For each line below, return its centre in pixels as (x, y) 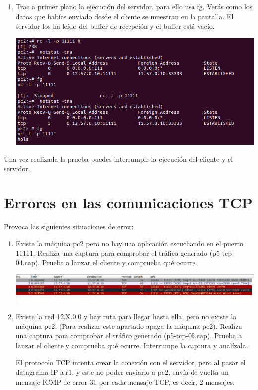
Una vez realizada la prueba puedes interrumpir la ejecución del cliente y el (119, 159)
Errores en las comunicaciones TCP (128, 202)
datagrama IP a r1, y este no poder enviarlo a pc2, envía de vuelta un (122, 372)
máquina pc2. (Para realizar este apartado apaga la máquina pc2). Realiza (129, 326)
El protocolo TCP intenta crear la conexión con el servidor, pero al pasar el (130, 362)
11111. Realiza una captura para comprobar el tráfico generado (112, 253)
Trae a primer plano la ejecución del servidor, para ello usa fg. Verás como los (134, 6)
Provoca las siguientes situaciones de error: (69, 226)
